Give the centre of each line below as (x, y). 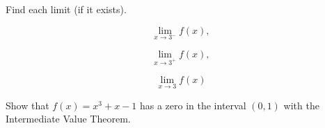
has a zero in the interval (193, 105)
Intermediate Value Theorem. (68, 119)
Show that (27, 105)
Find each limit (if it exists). (66, 9)
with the (301, 105)
